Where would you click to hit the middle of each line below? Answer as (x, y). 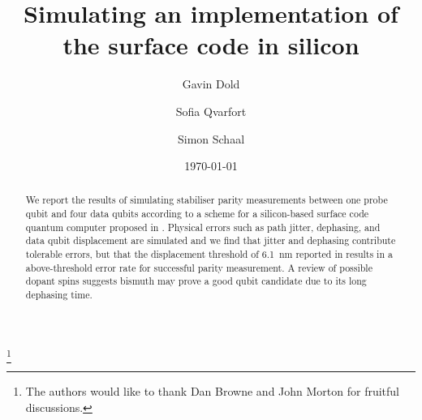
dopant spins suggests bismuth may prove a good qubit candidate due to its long (196, 281)
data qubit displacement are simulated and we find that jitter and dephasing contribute (211, 240)
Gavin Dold (211, 84)
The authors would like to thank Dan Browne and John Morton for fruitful (213, 391)
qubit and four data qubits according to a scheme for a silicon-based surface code (197, 214)
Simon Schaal (211, 138)
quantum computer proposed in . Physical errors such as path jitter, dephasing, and (203, 227)
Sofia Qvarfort (211, 111)
